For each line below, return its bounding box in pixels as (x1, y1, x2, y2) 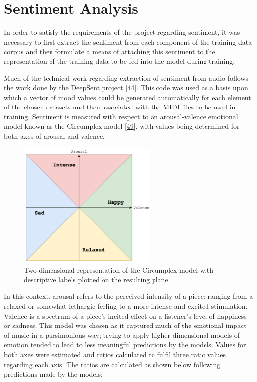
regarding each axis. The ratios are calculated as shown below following (4, 359, 221, 369)
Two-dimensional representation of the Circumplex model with (24, 265, 213, 275)
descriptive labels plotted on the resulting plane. (24, 274, 170, 284)
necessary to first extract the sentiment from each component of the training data (4, 36, 252, 47)
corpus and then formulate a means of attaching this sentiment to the (4, 46, 215, 56)
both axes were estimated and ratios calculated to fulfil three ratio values (4, 349, 226, 359)
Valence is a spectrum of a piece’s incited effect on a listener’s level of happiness (4, 310, 247, 321)
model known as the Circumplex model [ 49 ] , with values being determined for (4, 121, 240, 131)
